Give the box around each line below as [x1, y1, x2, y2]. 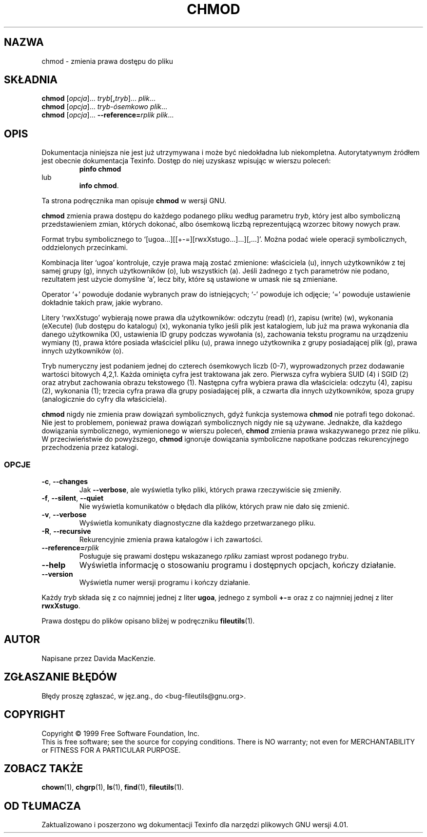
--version [41, 570, 73, 579]
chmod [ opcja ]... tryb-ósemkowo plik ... [41, 102, 168, 111]
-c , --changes [41, 477, 88, 486]
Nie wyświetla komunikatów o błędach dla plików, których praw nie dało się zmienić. [79, 502, 349, 511]
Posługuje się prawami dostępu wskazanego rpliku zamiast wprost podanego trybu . [79, 552, 349, 561]
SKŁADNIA [4, 74, 58, 86]
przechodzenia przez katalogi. [41, 443, 139, 452]
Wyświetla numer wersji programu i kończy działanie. [79, 578, 251, 587]
